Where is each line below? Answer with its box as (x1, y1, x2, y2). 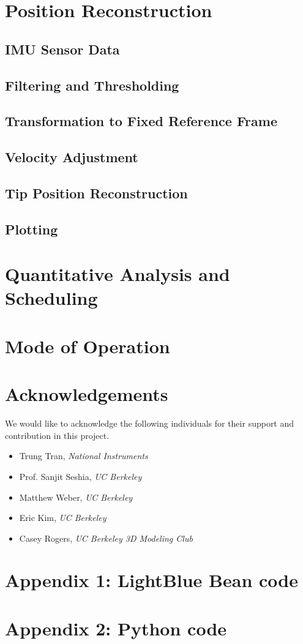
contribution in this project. (5, 429, 110, 441)
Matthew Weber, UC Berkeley (19, 490, 133, 503)
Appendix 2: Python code (5, 615, 227, 640)
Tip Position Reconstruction (5, 183, 188, 202)
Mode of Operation (5, 333, 170, 358)
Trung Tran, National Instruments (19, 449, 148, 462)
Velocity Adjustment (5, 148, 138, 167)
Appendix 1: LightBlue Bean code (5, 567, 298, 593)
